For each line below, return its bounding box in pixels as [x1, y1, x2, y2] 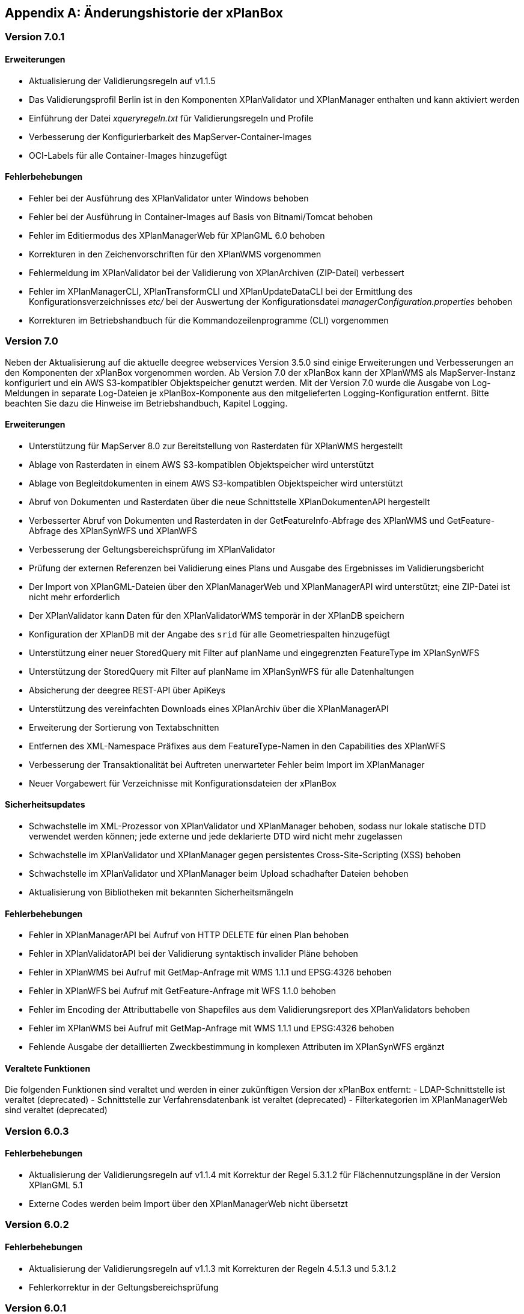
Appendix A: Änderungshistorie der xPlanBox [5, 5, 283, 20]
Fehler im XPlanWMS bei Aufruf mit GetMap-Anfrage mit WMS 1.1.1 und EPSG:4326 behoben [29, 1023, 394, 1034]
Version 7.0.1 [5, 31, 65, 43]
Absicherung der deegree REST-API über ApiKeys [29, 684, 225, 695]
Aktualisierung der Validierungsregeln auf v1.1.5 [29, 75, 216, 86]
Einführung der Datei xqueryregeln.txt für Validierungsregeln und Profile [29, 112, 314, 123]
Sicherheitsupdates [5, 799, 85, 810]
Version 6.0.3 [5, 1125, 69, 1137]
